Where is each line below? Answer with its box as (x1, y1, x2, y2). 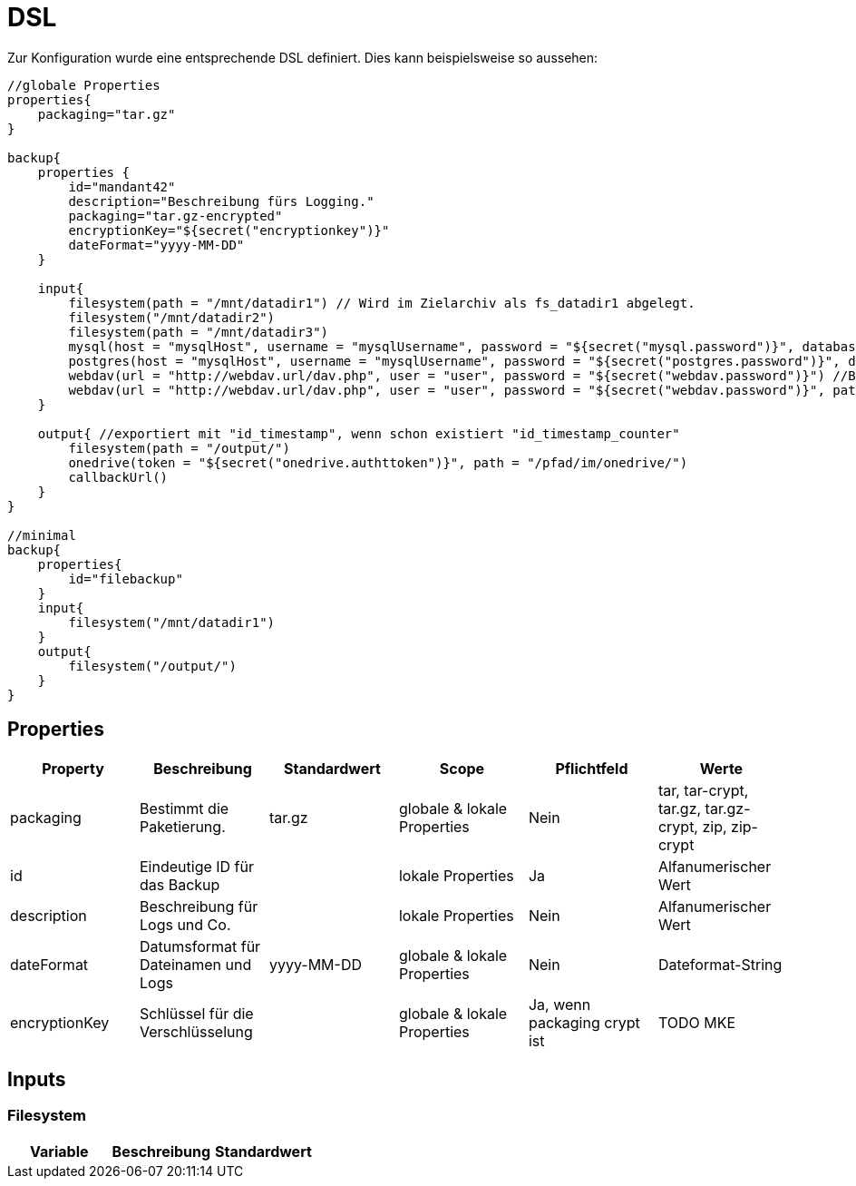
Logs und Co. (139, 915, 231, 934)
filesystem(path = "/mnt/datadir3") (68, 324, 329, 339)
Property (42, 759, 104, 778)
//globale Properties (7, 77, 160, 93)
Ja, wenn (528, 995, 591, 1014)
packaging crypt (528, 1013, 640, 1032)
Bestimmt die (139, 799, 229, 818)
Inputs (7, 1068, 66, 1092)
